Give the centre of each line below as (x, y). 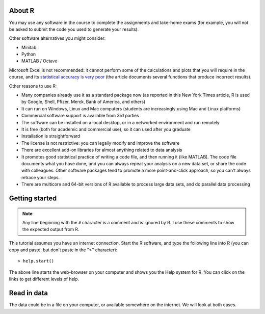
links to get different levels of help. (44, 279)
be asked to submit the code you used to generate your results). (74, 29)
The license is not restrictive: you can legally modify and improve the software (100, 143)
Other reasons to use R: (33, 86)
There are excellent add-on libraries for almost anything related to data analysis (102, 150)
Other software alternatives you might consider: (57, 38)
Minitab (29, 47)
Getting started (33, 198)
